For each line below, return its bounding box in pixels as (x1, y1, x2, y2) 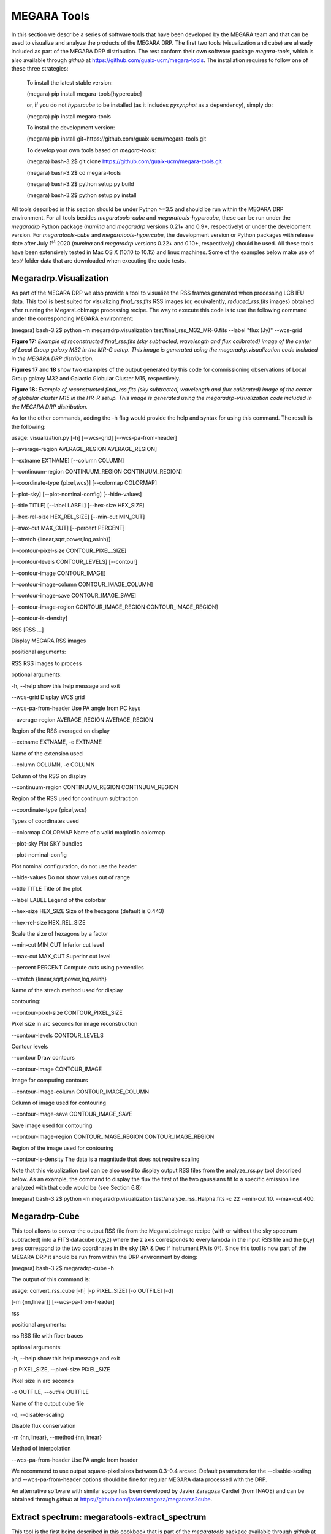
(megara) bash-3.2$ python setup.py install (26, 191, 137, 199)
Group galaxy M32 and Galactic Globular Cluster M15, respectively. (11, 374, 181, 382)
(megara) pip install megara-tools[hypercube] (26, 90, 142, 98)
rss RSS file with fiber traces (11, 1332, 83, 1339)
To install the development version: (26, 124, 115, 131)
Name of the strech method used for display (11, 987, 123, 994)
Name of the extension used (11, 749, 83, 757)
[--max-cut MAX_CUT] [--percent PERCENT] (11, 525, 125, 532)
